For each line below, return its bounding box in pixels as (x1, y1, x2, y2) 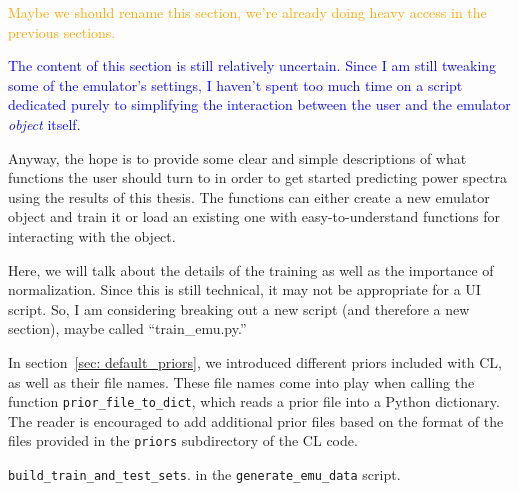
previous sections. (8, 21, 116, 42)
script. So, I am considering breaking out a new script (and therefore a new (8, 298, 470, 319)
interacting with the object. (8, 225, 176, 246)
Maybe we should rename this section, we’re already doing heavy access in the (8, 2, 487, 22)
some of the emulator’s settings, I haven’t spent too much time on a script (8, 74, 463, 95)
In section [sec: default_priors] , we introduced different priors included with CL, (8, 351, 502, 372)
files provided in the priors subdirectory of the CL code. (8, 430, 358, 451)
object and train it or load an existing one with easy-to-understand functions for (8, 206, 501, 227)
